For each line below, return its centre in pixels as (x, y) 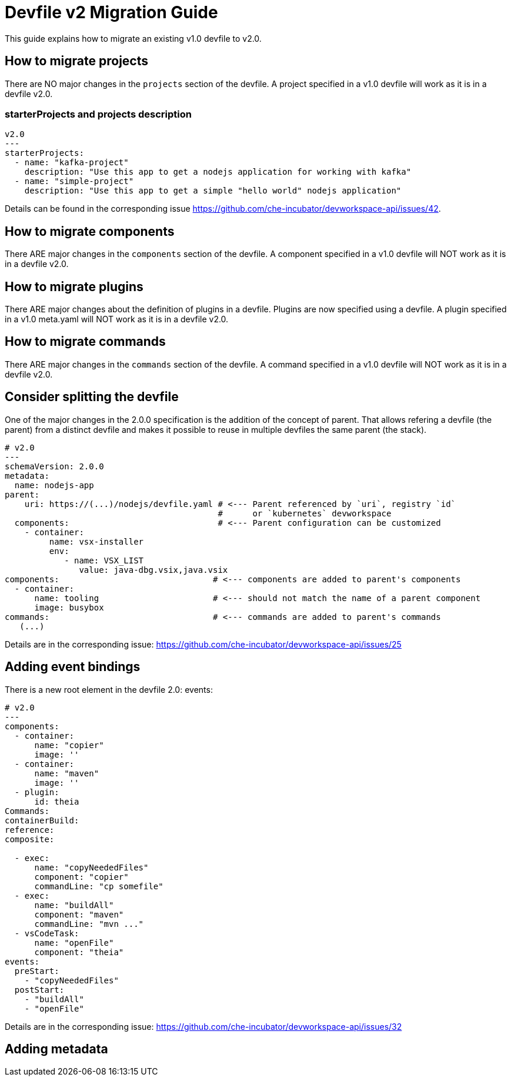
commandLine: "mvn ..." (89, 924)
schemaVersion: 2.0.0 (54, 466)
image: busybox (69, 607)
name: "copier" (69, 745)
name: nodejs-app (54, 485)
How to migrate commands (85, 342)
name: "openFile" (74, 942)
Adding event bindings (73, 667)
